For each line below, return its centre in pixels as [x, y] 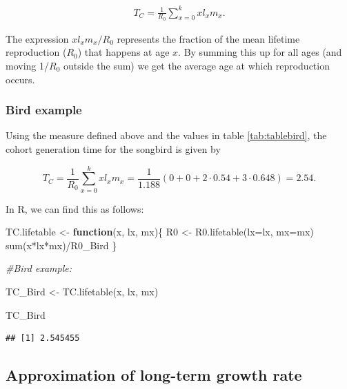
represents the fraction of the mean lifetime [208, 38]
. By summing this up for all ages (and [260, 52]
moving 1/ [27, 65]
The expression [37, 38]
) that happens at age [123, 52]
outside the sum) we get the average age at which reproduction [196, 65]
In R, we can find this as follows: [75, 208]
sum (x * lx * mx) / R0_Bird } [61, 245]
